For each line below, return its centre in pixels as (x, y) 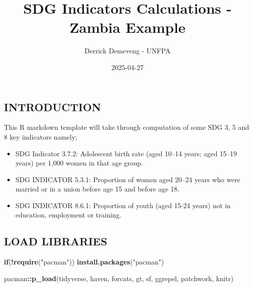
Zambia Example (127, 27)
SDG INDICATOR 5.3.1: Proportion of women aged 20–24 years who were (128, 179)
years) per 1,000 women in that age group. (79, 163)
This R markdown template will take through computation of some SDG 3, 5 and (127, 127)
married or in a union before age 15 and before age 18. (97, 189)
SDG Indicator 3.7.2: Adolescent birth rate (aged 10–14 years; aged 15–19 (126, 153)
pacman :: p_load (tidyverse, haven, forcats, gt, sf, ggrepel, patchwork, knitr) (119, 278)
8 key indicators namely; (41, 136)
